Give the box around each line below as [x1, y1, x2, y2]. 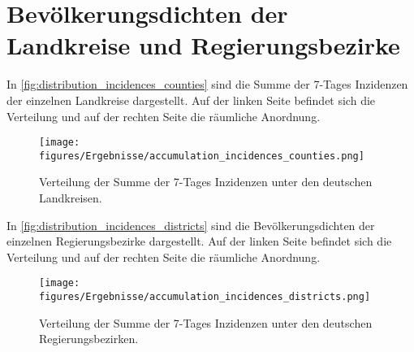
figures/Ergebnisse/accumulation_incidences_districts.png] [39, 291, 371, 303]
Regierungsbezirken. [39, 330, 139, 347]
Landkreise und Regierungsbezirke [6, 28, 400, 62]
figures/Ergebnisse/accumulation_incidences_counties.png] [39, 150, 364, 162]
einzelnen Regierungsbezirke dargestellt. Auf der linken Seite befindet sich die [6, 232, 392, 250]
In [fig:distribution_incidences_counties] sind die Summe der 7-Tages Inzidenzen [6, 76, 408, 93]
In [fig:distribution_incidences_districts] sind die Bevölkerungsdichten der [6, 216, 375, 233]
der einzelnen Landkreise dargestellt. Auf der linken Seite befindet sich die [6, 91, 376, 108]
